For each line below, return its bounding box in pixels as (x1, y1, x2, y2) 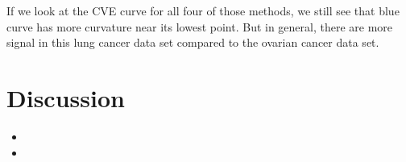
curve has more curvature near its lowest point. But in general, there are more (6, 18, 393, 35)
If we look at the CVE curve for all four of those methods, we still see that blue (6, 2, 400, 19)
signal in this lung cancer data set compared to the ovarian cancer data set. (6, 34, 379, 51)
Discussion (6, 81, 125, 114)
